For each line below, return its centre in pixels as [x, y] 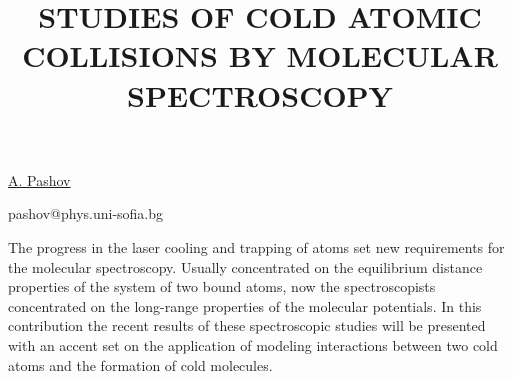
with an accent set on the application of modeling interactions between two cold [253, 344]
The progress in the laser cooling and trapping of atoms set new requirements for [256, 246]
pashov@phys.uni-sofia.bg [86, 213]
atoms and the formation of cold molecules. [140, 364]
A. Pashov [39, 179]
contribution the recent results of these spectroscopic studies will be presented [247, 325]
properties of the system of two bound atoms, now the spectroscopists [222, 286]
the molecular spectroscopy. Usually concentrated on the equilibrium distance [245, 266]
